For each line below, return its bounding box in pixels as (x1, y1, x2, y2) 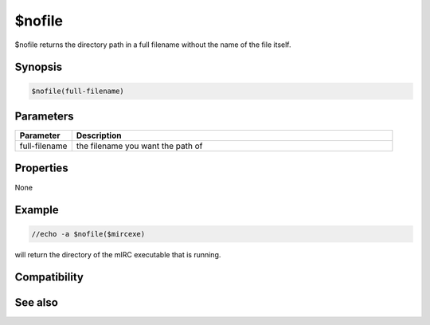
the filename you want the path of (76, 140, 203, 151)
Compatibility (14, 271, 84, 284)
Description (76, 130, 122, 141)
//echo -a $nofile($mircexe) (31, 229, 146, 238)
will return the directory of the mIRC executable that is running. (14, 249, 221, 259)
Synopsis (14, 61, 63, 74)
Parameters (14, 109, 74, 123)
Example (14, 203, 59, 217)
